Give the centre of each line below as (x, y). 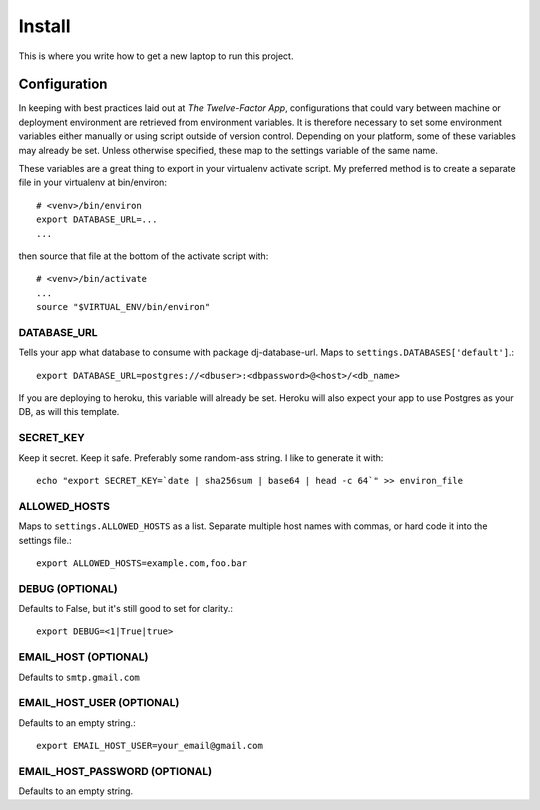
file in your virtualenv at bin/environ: (92, 182)
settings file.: (45, 540)
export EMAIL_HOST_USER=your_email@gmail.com (150, 746)
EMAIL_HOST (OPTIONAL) (83, 657)
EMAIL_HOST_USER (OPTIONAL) (99, 703)
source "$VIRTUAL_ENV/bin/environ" (123, 307)
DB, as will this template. (69, 412)
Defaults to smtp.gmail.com (79, 677)
